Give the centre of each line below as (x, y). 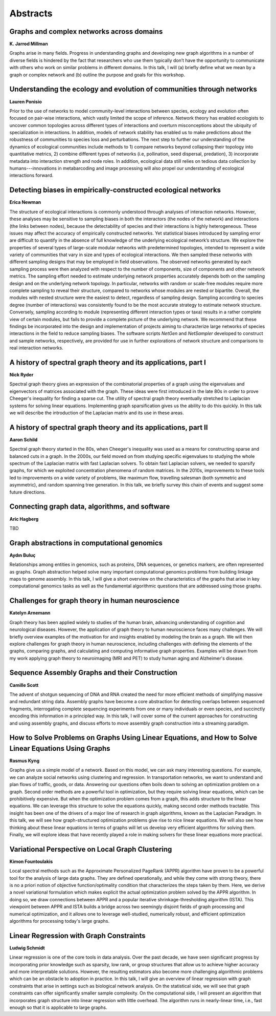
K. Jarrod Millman (29, 44)
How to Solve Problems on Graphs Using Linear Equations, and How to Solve (133, 738)
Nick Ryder (21, 375)
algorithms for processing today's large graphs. (60, 921)
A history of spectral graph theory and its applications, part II (109, 427)
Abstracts (31, 13)
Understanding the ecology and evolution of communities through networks (133, 89)
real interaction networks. (36, 348)
